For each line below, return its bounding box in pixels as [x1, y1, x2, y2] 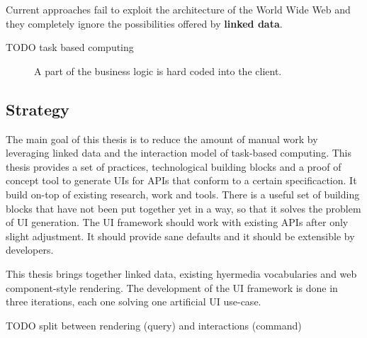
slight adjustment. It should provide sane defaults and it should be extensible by [6, 228, 355, 243]
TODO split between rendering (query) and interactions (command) [6, 317, 302, 332]
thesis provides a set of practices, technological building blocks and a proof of [6, 159, 341, 174]
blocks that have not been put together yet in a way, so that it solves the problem [6, 201, 361, 215]
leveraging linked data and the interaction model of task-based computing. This [6, 145, 351, 160]
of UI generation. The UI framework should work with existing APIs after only [6, 215, 349, 230]
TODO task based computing [6, 40, 134, 55]
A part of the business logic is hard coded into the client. [34, 63, 282, 78]
